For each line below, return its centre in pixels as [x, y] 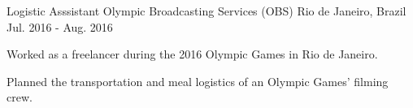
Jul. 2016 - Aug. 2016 [60, 26]
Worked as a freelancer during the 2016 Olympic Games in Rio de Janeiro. [192, 54]
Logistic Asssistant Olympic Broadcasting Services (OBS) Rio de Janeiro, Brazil [206, 11]
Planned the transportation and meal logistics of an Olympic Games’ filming [198, 81]
